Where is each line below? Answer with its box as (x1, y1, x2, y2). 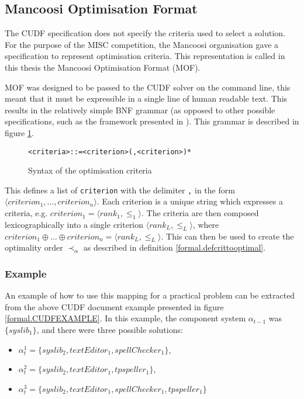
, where (192, 218, 219, 230)
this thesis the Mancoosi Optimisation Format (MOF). (5, 61, 201, 73)
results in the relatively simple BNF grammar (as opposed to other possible (5, 103, 275, 116)
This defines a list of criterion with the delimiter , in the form (5, 183, 235, 196)
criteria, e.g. (5, 207, 48, 219)
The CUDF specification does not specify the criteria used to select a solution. (5, 27, 286, 39)
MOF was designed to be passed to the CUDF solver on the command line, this (5, 81, 291, 93)
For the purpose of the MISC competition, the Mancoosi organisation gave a (5, 38, 279, 50)
